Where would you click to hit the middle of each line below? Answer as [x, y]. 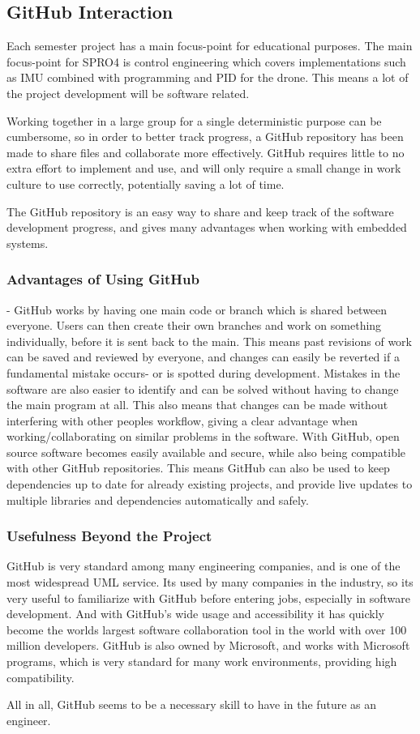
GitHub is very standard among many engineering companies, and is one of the [204, 566]
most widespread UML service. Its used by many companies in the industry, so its [210, 582]
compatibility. [41, 677]
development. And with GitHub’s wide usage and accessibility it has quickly [195, 614]
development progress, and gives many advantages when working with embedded [207, 227]
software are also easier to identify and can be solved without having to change [203, 388]
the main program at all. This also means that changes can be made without [197, 405]
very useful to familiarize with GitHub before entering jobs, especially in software [209, 597]
